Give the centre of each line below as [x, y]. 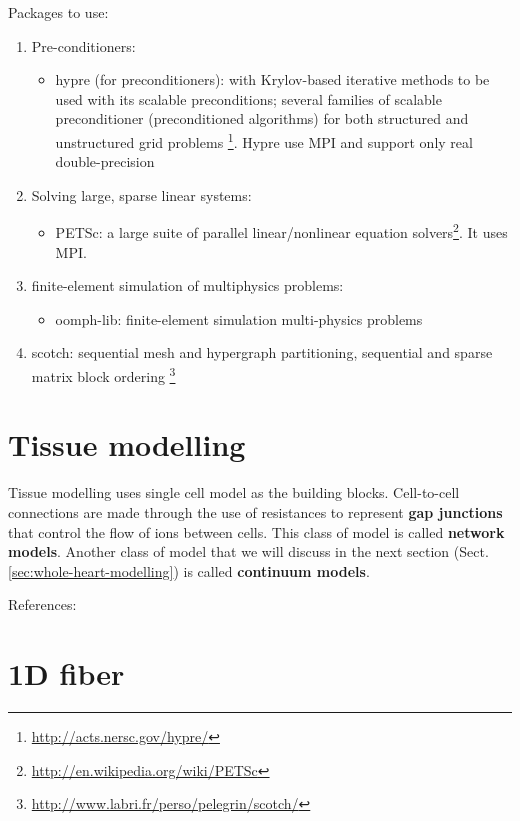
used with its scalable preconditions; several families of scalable [248, 98]
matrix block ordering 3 [103, 374]
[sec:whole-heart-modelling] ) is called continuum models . [189, 570]
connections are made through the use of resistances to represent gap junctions [255, 512]
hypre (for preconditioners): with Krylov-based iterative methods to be [272, 79]
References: [42, 604]
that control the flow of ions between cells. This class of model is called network [256, 531]
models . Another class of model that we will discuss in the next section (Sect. [248, 551]
